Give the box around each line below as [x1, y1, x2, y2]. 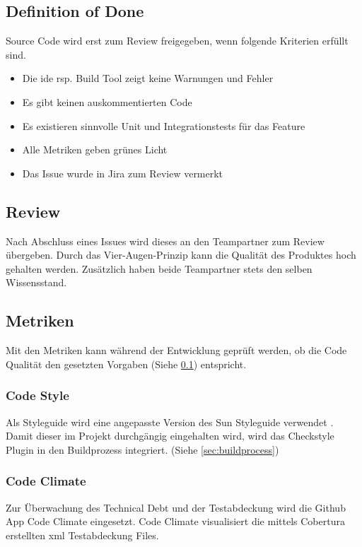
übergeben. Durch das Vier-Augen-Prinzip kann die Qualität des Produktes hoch [6, 247, 356, 262]
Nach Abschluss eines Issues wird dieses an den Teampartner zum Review [6, 233, 325, 248]
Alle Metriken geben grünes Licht [22, 142, 168, 157]
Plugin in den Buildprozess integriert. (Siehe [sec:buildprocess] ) [6, 442, 279, 457]
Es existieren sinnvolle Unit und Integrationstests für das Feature [22, 118, 305, 133]
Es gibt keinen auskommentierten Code [22, 94, 192, 109]
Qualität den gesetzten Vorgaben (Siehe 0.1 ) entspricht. [6, 356, 247, 371]
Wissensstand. [6, 275, 67, 290]
